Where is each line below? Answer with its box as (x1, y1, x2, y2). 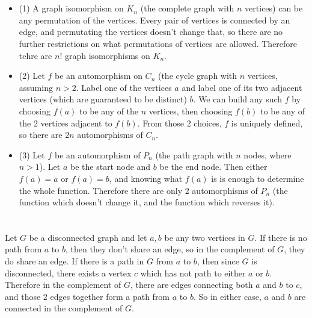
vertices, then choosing (148, 104, 233, 117)
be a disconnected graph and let (29, 231, 147, 243)
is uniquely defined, (231, 116, 303, 129)
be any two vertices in (164, 231, 245, 243)
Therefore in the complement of (5, 278, 121, 291)
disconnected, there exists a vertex (5, 266, 132, 279)
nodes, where (243, 148, 292, 161)
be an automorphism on (54, 69, 142, 82)
